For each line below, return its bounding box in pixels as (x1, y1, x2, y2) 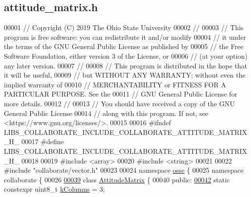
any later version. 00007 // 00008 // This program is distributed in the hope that (4, 60, 248, 70)
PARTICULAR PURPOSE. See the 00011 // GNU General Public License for (4, 89, 237, 99)
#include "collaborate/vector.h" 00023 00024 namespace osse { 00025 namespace (4, 165, 244, 175)
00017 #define (21, 136, 64, 147)
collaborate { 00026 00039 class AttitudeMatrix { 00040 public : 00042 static (4, 174, 230, 184)
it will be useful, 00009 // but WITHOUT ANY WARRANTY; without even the (4, 70, 246, 80)
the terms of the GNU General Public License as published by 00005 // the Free (4, 41, 244, 51)
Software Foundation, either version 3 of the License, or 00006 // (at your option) (4, 50, 248, 61)
